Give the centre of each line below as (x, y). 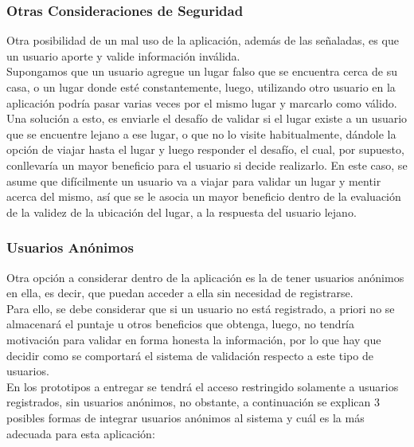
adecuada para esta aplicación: (81, 433)
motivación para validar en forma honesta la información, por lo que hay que (194, 339)
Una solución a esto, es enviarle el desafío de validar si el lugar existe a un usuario (207, 118)
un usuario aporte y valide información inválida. (123, 55)
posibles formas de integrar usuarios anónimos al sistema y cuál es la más (186, 417)
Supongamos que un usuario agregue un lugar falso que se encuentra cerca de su (202, 71)
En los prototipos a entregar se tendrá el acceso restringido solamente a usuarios (203, 386)
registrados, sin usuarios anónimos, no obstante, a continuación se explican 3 (193, 402)
